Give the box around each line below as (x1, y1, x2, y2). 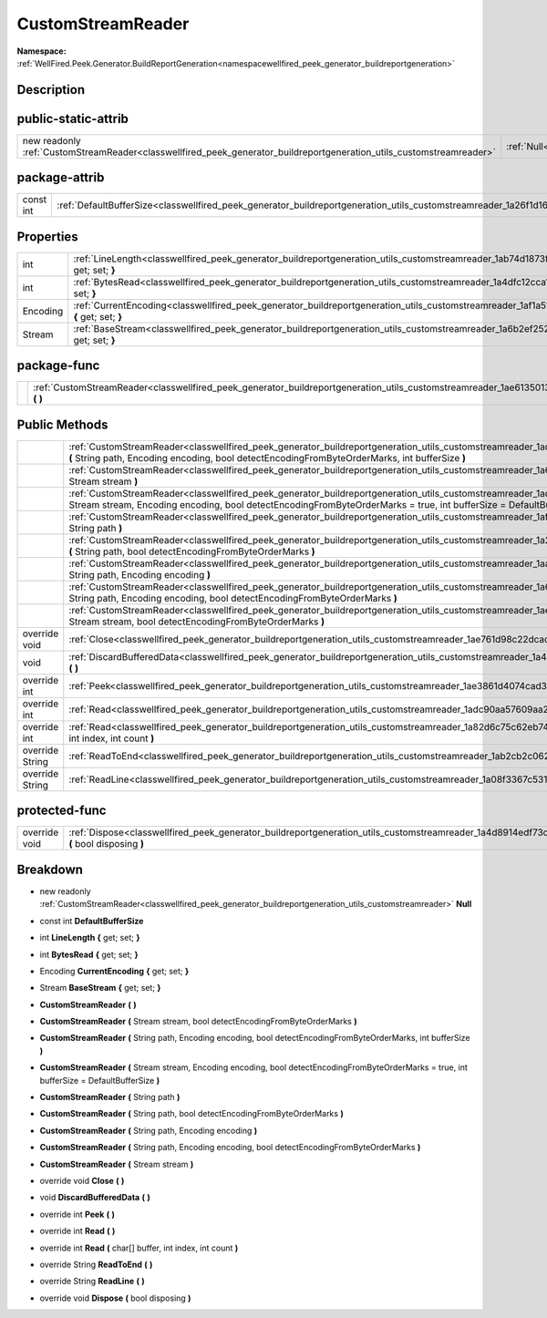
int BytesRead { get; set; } (39, 949, 139, 960)
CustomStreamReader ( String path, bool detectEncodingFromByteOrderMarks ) (39, 1108, 344, 1119)
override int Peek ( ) (39, 1209, 116, 1220)
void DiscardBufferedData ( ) (39, 1192, 150, 1203)
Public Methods (16, 417, 108, 432)
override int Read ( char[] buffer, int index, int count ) (39, 1242, 239, 1253)
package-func (16, 358, 100, 374)
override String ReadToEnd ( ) (39, 1259, 153, 1270)
